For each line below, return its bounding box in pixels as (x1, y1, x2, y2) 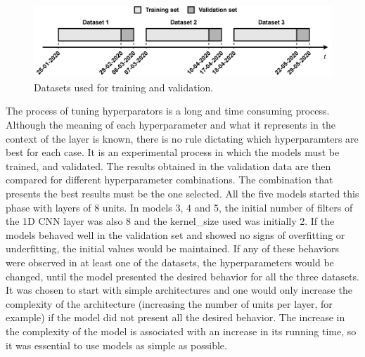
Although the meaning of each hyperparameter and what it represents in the (6, 117, 335, 132)
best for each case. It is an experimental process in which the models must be (6, 145, 340, 160)
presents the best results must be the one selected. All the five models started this (6, 186, 359, 201)
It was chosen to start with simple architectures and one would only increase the (6, 283, 352, 297)
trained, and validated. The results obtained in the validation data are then (6, 158, 331, 173)
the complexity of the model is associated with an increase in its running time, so (6, 323, 357, 338)
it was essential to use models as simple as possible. (6, 337, 227, 352)
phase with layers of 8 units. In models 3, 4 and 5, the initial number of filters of (6, 200, 353, 214)
